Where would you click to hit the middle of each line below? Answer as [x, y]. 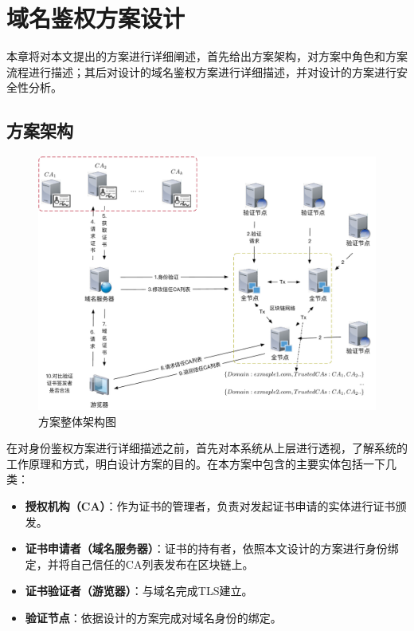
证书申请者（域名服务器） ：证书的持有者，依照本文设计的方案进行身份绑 [212, 548]
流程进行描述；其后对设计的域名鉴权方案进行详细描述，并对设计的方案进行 [201, 71]
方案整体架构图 [77, 421]
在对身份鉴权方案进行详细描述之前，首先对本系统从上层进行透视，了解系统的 [207, 448]
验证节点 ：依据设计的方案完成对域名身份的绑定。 [153, 618]
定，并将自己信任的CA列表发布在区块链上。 [139, 564]
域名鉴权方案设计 [96, 18]
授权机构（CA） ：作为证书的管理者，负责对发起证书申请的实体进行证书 [210, 506]
